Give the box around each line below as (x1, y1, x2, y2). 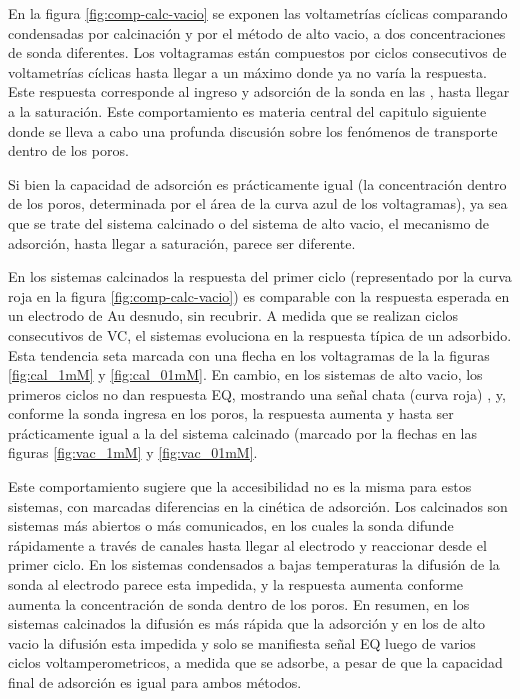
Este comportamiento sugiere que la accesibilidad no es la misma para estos (8, 476, 472, 497)
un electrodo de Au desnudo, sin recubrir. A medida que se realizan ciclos (8, 305, 459, 326)
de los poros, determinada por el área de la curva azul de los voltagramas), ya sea (8, 193, 508, 214)
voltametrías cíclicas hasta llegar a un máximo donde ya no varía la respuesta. (8, 61, 487, 82)
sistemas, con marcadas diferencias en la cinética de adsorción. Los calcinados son (8, 495, 508, 516)
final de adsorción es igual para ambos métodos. (8, 672, 302, 692)
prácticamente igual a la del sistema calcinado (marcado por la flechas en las (8, 422, 477, 443)
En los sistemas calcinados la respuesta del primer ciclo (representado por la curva (8, 266, 512, 287)
